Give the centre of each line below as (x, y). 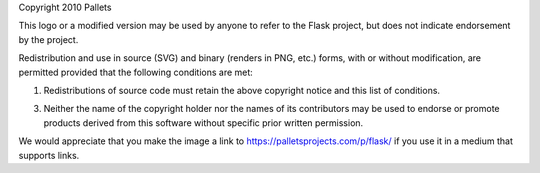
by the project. (48, 39)
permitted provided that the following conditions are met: (136, 72)
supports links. (49, 155)
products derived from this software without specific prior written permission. (203, 122)
